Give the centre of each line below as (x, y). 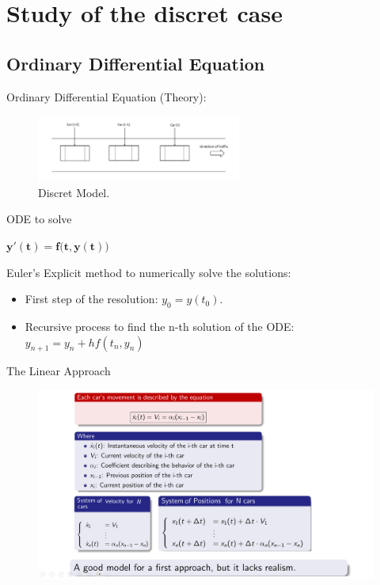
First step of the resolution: (91, 299)
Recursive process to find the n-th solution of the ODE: (160, 326)
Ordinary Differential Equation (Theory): (106, 96)
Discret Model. (74, 192)
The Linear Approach (59, 371)
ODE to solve (39, 219)
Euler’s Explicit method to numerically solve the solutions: (149, 272)
